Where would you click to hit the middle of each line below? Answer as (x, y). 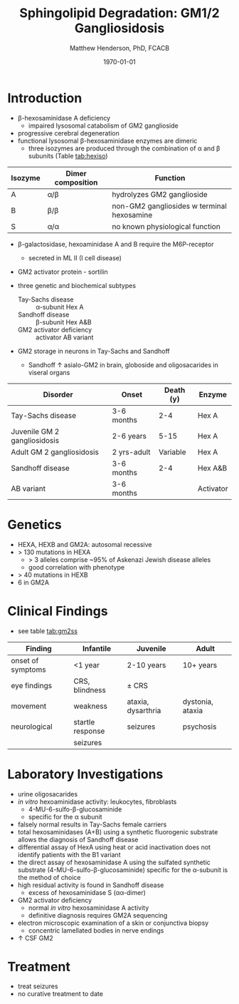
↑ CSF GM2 (35, 938)
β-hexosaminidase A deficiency (64, 118)
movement (29, 706)
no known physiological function (166, 226)
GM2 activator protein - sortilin (63, 272)
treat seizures (38, 986)
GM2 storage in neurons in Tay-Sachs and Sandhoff (94, 351)
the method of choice (49, 877)
